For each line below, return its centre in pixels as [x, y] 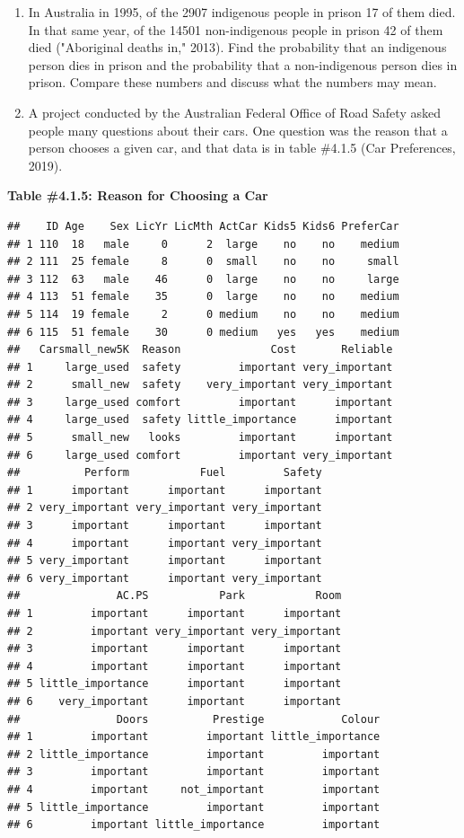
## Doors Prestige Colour [194, 719]
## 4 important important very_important [165, 543]
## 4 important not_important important [194, 789]
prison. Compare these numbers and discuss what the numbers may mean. [232, 82]
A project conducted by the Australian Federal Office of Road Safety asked [234, 112]
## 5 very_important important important [165, 561]
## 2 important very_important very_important [175, 631]
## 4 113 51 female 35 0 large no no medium [203, 297]
